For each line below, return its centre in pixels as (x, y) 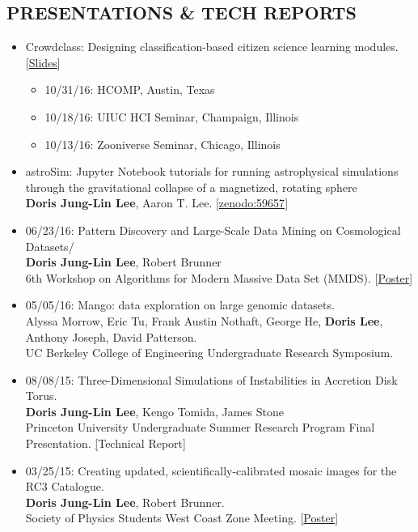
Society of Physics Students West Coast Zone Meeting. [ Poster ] (182, 518)
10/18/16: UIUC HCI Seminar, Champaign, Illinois (172, 116)
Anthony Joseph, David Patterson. (111, 336)
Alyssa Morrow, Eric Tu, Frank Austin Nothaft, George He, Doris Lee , (204, 320)
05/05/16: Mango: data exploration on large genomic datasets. (180, 305)
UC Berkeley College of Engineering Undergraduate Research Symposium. (209, 353)
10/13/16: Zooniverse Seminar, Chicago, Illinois (163, 144)
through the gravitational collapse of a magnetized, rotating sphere (191, 187)
